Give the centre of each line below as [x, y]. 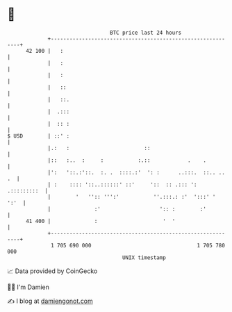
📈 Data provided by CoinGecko [52, 271]
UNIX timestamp [144, 257]
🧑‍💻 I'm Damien [28, 287]
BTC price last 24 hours [146, 33]
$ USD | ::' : [39, 136]
